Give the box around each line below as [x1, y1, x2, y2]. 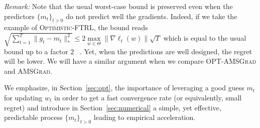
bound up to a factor [4, 46, 68, 56]
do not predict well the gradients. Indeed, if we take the [66, 11, 237, 21]
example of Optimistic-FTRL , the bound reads [4, 22, 148, 33]
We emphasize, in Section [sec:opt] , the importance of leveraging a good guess [4, 82, 244, 93]
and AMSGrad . [4, 65, 52, 76]
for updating [4, 92, 43, 102]
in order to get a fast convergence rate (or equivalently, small [54, 92, 242, 102]
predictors [4, 11, 35, 21]
